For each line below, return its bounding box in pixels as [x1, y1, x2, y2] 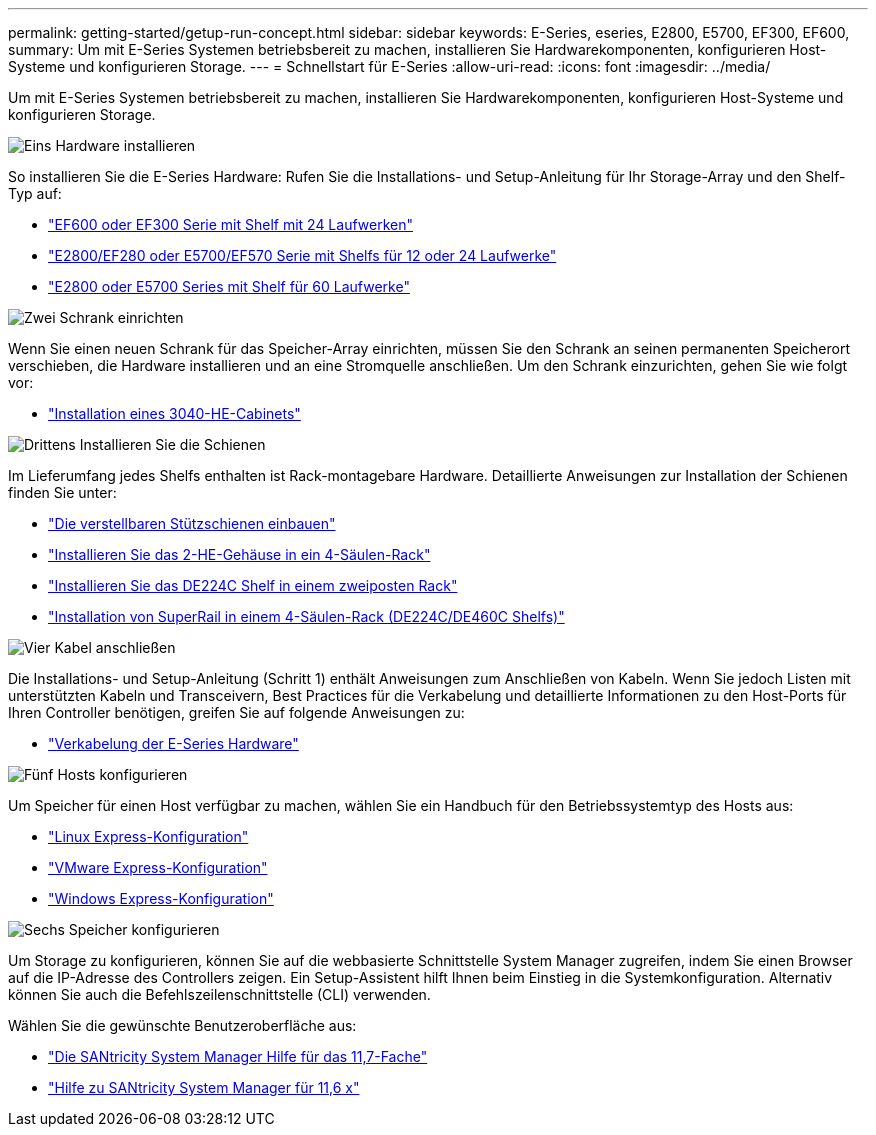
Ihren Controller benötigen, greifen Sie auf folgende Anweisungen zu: [8, 704, 465, 721]
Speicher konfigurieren [68, 921, 220, 938]
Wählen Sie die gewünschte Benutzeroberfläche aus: [8, 1017, 357, 1034]
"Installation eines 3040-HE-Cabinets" [48, 405, 301, 422]
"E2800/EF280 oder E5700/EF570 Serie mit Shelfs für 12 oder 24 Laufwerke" [48, 247, 557, 264]
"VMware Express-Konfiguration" [48, 859, 268, 876]
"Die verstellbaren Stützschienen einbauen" [48, 515, 336, 532]
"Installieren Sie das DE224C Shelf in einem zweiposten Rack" [48, 577, 458, 594]
